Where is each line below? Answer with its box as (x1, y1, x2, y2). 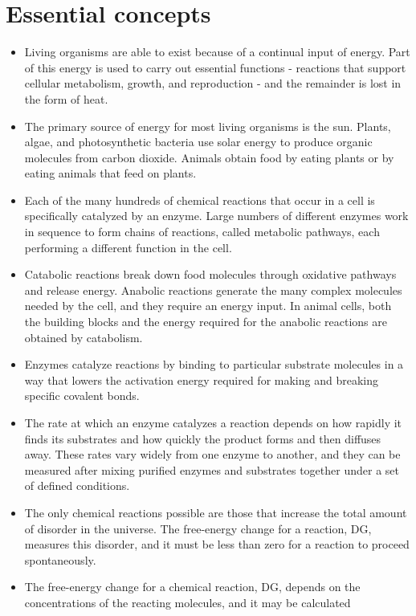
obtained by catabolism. (24, 328, 143, 345)
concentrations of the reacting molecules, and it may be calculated (24, 594, 351, 610)
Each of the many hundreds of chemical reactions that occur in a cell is (24, 191, 375, 208)
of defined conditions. (24, 477, 130, 494)
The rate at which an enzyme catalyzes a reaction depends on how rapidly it (24, 414, 402, 430)
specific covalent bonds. (24, 387, 140, 404)
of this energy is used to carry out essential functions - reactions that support (24, 59, 406, 75)
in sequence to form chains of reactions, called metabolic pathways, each (24, 223, 380, 240)
